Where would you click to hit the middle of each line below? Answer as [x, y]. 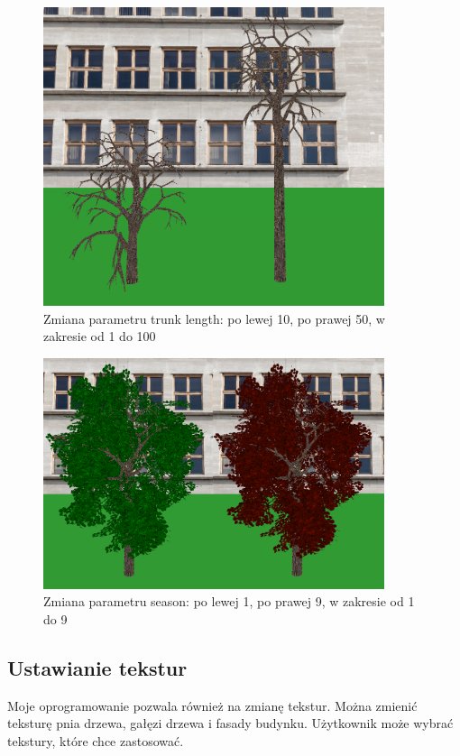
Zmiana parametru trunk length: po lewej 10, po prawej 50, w [214, 318]
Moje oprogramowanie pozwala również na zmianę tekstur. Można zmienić [212, 705]
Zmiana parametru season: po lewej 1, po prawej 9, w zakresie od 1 [229, 601]
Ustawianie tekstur [97, 667]
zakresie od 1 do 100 [100, 336]
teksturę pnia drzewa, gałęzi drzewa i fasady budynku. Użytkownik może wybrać [230, 723]
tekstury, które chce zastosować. [96, 740]
